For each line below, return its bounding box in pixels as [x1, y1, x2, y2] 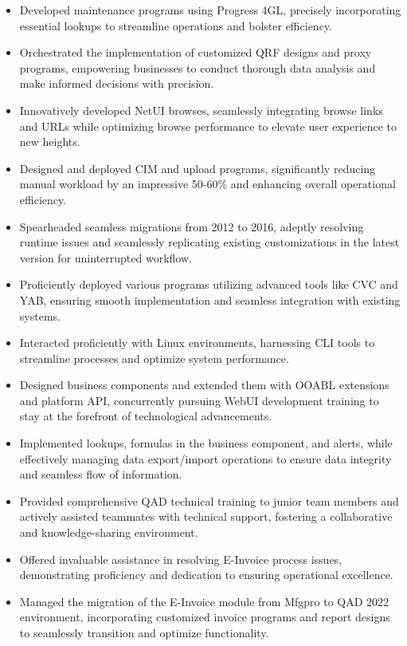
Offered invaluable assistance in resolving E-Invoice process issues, [19, 550, 342, 567]
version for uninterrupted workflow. [19, 249, 192, 266]
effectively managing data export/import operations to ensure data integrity [19, 450, 392, 467]
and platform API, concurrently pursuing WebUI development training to [19, 392, 379, 408]
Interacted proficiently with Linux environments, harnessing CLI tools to [19, 334, 375, 351]
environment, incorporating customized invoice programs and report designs [19, 609, 390, 625]
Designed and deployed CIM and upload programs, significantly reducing [19, 160, 376, 176]
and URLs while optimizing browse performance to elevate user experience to [19, 117, 397, 134]
